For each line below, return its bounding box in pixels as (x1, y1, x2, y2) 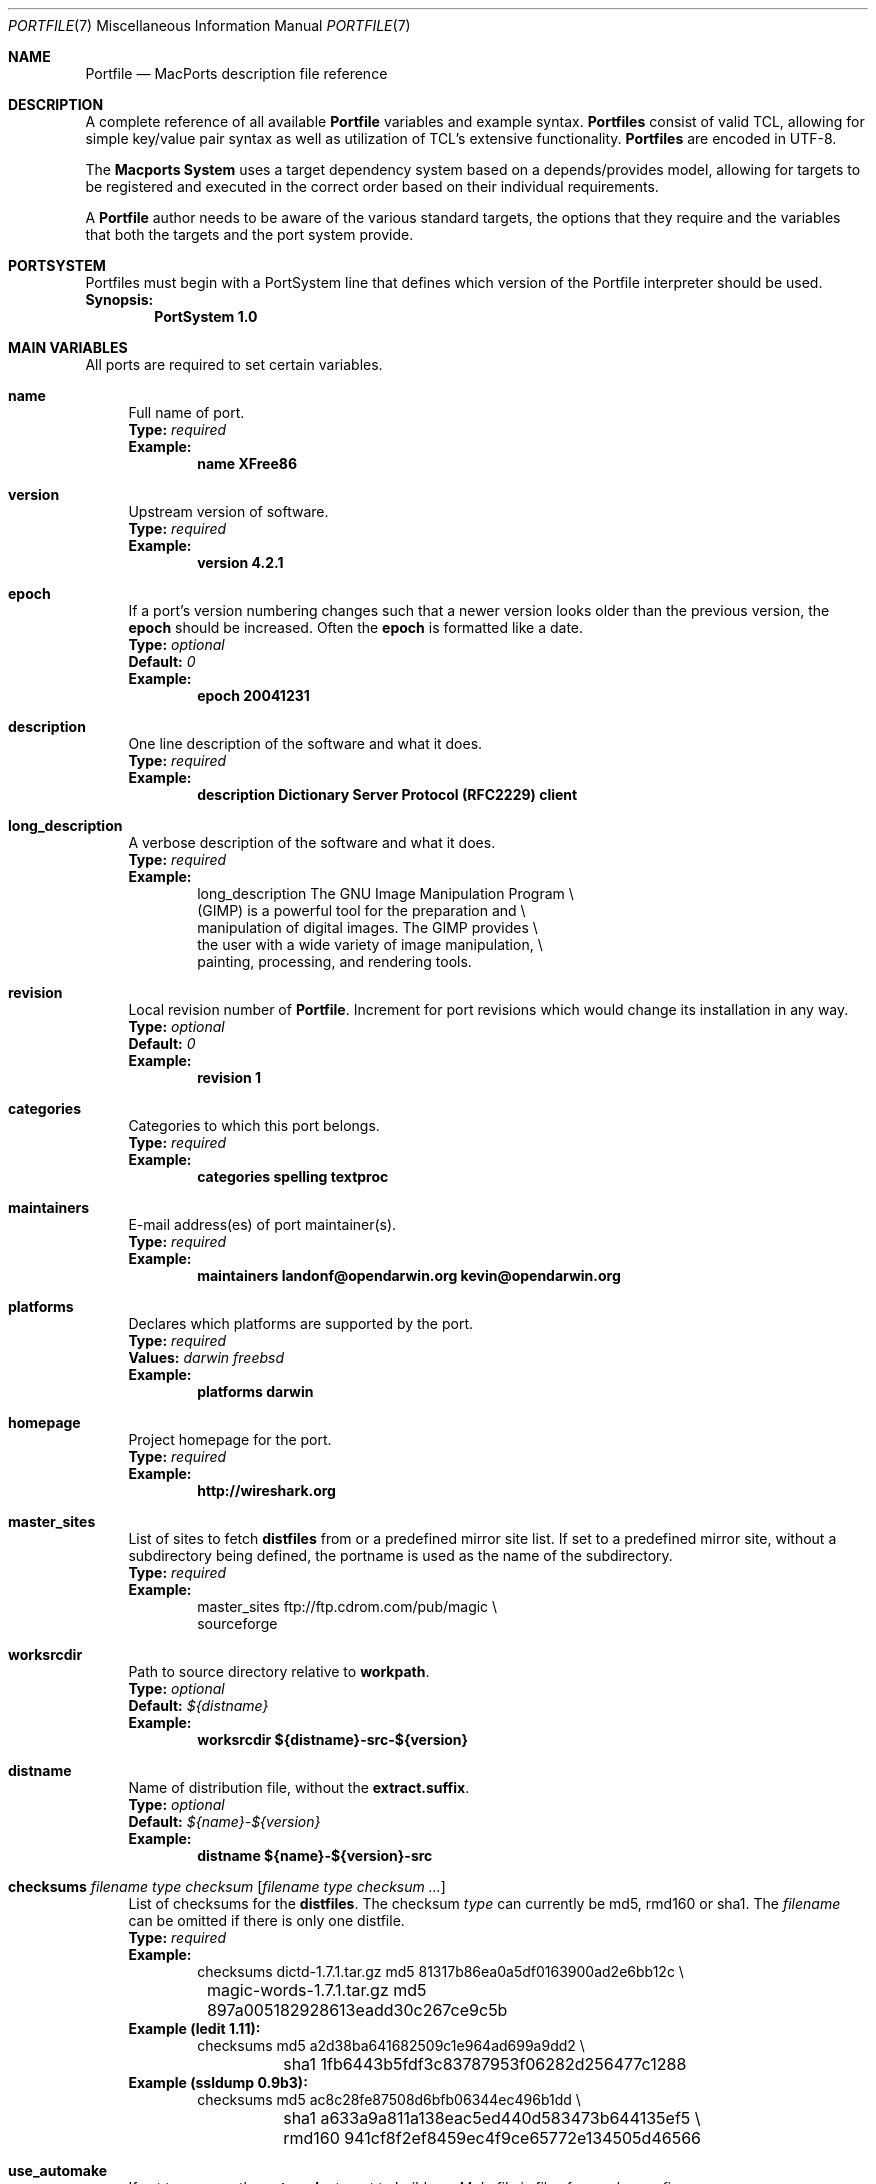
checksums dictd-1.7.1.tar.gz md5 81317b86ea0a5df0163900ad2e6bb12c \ (197, 1963, 684, 1980)
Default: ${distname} (128, 1697, 269, 1714)
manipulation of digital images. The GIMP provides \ (197, 919, 538, 936)
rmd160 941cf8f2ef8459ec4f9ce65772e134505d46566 (283, 2128, 701, 2148)
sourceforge (197, 1615, 278, 1632)
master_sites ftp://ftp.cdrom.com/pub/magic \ (197, 1598, 498, 1615)
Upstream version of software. (128, 503, 329, 520)
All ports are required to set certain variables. (85, 356, 383, 373)
